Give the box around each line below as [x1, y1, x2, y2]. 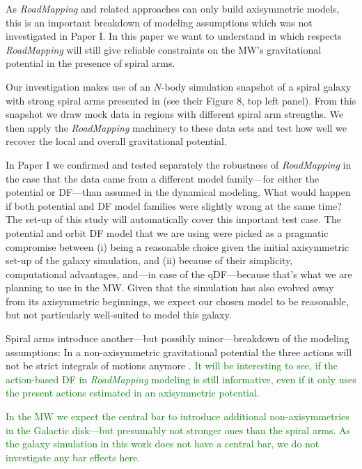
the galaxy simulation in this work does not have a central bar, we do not [6, 436, 320, 451]
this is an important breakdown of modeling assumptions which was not [6, 15, 313, 29]
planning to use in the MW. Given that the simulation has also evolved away [6, 280, 334, 295]
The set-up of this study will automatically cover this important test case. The [6, 212, 341, 226]
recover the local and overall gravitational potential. [6, 134, 227, 148]
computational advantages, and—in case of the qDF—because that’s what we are [6, 266, 352, 281]
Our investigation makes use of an [6, 79, 150, 93]
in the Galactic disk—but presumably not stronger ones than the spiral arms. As [6, 422, 351, 437]
